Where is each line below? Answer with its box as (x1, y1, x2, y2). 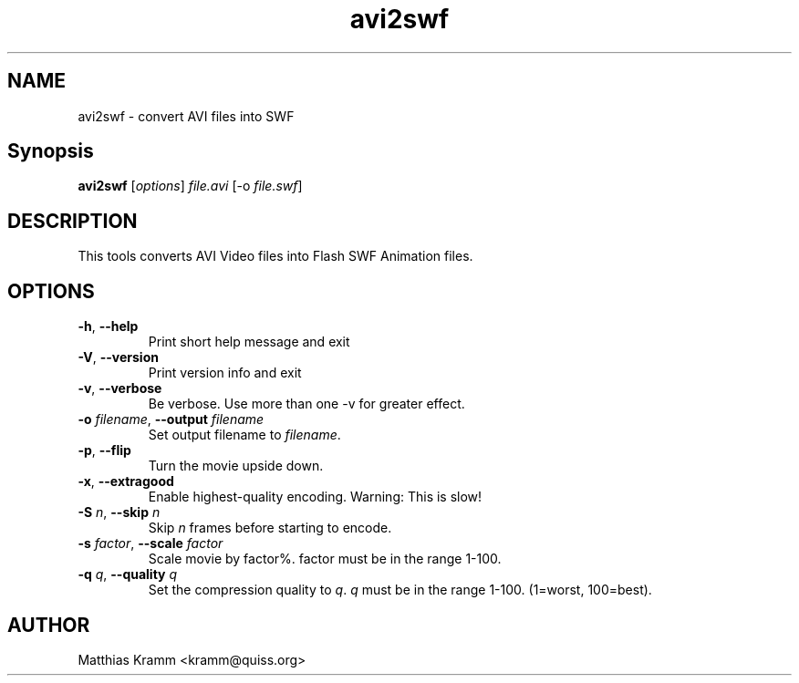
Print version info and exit (148, 365, 302, 381)
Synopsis (7, 140, 94, 163)
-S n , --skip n (78, 504, 161, 521)
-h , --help (78, 318, 139, 335)
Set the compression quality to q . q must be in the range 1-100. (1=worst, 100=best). (148, 582, 652, 598)
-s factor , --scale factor (78, 535, 223, 552)
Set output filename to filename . (148, 427, 341, 443)
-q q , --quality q (78, 566, 178, 583)
